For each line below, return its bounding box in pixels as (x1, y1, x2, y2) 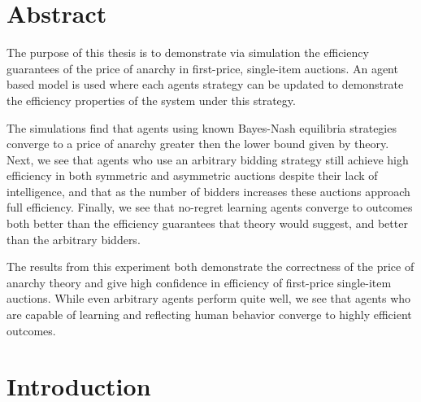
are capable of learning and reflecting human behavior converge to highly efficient (7, 306, 412, 323)
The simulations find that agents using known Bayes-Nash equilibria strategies (7, 119, 397, 136)
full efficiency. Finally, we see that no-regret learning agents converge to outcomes (7, 199, 413, 216)
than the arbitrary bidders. (7, 230, 141, 247)
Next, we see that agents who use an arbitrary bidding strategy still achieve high (7, 151, 409, 168)
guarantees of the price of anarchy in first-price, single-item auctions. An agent (7, 59, 398, 76)
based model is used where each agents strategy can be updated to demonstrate (7, 76, 404, 93)
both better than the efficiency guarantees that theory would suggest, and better (7, 215, 408, 232)
